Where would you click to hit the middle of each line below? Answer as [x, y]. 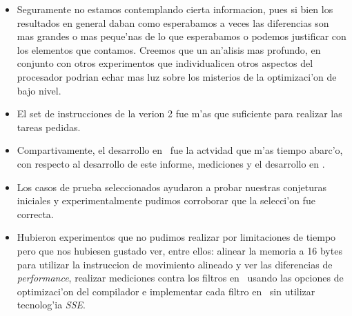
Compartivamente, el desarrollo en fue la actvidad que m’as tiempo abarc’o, [180, 150]
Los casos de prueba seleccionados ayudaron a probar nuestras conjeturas [172, 187]
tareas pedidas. [49, 127]
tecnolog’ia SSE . [51, 305]
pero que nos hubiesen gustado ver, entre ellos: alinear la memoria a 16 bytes [179, 250]
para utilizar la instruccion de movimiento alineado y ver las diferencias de [175, 264]
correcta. [35, 214]
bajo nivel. [39, 90]
